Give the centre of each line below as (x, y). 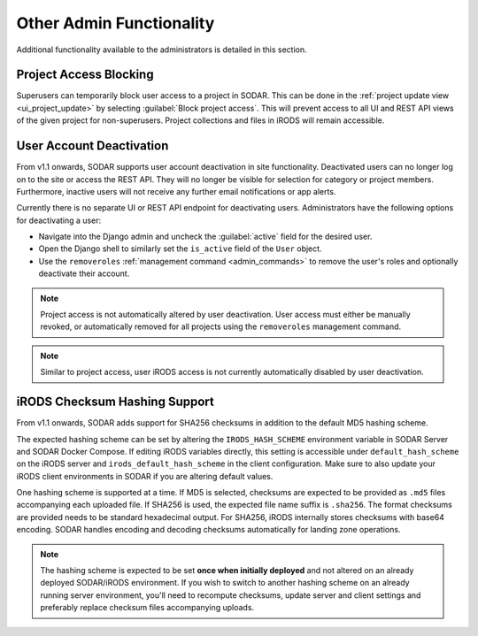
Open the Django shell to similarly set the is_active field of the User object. (180, 249)
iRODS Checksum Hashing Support (115, 402)
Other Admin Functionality (116, 23)
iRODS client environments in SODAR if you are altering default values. (145, 476)
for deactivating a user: (59, 220)
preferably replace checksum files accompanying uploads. (147, 608)
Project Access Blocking (85, 75)
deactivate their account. (84, 273)
